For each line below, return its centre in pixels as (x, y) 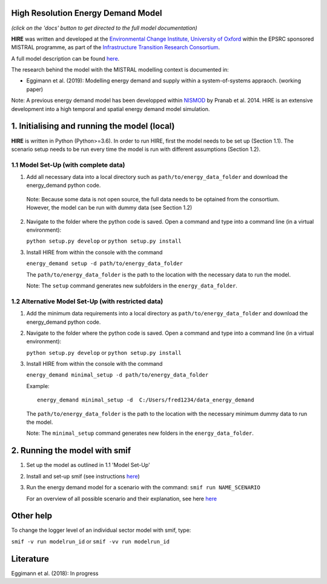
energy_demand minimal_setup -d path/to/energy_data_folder (117, 375)
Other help (32, 516)
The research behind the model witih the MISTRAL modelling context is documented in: (120, 70)
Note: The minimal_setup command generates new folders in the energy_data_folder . (140, 433)
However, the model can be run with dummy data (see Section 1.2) (109, 208)
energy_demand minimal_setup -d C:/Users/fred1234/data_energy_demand (146, 400)
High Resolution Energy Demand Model (87, 13)
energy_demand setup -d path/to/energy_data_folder (105, 263)
